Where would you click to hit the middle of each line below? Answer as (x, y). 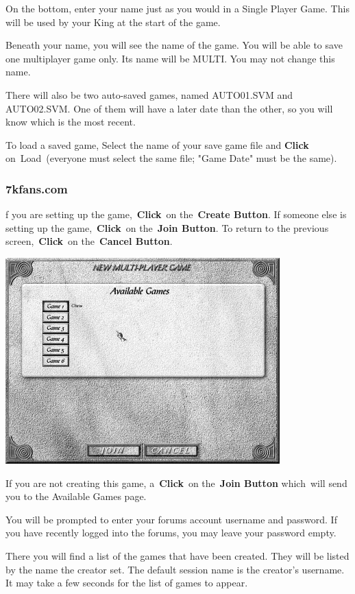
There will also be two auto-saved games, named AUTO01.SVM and (149, 94)
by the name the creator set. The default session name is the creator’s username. (175, 569)
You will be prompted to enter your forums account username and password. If (171, 519)
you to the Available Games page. (76, 496)
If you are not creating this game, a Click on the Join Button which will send (176, 483)
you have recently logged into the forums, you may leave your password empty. (171, 533)
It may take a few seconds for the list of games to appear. (127, 583)
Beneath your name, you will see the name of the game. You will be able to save (174, 45)
